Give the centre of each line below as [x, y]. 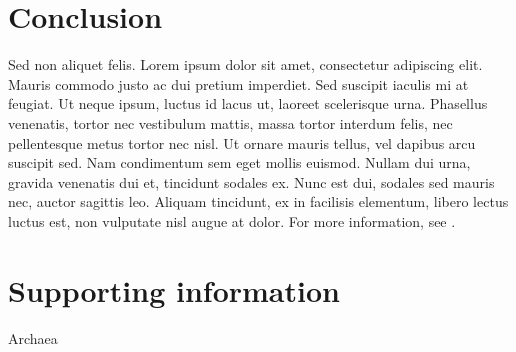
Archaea [33, 337]
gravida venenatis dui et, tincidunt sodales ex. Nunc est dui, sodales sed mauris [251, 181]
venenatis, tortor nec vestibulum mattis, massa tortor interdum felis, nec [230, 122]
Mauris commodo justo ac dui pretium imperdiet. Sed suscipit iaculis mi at [238, 83]
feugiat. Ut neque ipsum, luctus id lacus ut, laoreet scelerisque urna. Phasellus [248, 103]
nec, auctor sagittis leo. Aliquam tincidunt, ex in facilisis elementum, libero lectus [258, 201]
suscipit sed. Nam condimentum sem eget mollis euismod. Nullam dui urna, [239, 162]
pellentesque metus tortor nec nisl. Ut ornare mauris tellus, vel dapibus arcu [242, 142]
